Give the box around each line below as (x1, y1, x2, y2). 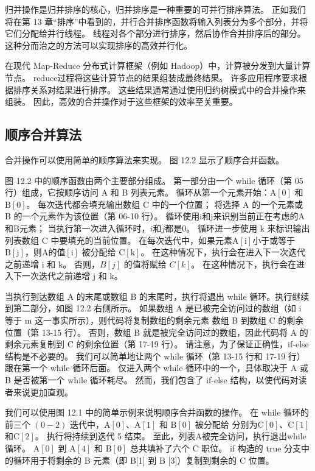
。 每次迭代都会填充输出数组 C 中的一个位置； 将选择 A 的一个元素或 (26, 197, 303, 210)
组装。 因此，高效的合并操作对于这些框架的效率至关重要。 (5, 95, 238, 108)
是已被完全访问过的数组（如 (185, 302, 296, 314)
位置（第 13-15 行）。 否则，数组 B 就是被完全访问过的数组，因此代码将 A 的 (5, 325, 308, 338)
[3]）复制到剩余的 (168, 453, 237, 466)
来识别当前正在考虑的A (213, 210, 305, 222)
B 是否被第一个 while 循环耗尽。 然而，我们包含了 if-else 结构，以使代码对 (5, 374, 299, 386)
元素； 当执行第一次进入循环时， (19, 221, 150, 234)
